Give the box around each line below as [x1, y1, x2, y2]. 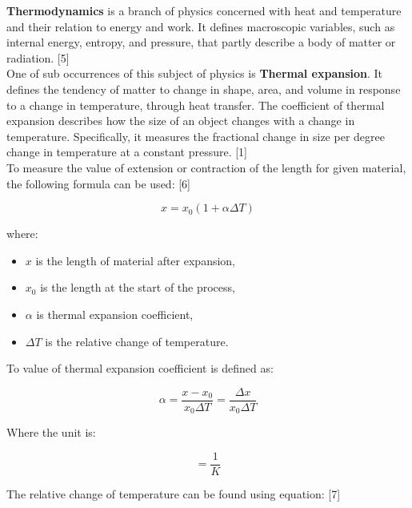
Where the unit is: [6, 424, 96, 441]
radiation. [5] [6, 49, 70, 66]
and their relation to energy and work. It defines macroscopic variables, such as [6, 18, 395, 34]
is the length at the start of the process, [40, 279, 235, 296]
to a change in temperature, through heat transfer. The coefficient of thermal [6, 96, 385, 113]
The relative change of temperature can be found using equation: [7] [6, 485, 341, 502]
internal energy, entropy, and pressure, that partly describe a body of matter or [6, 34, 396, 50]
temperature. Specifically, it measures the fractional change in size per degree [6, 127, 385, 144]
